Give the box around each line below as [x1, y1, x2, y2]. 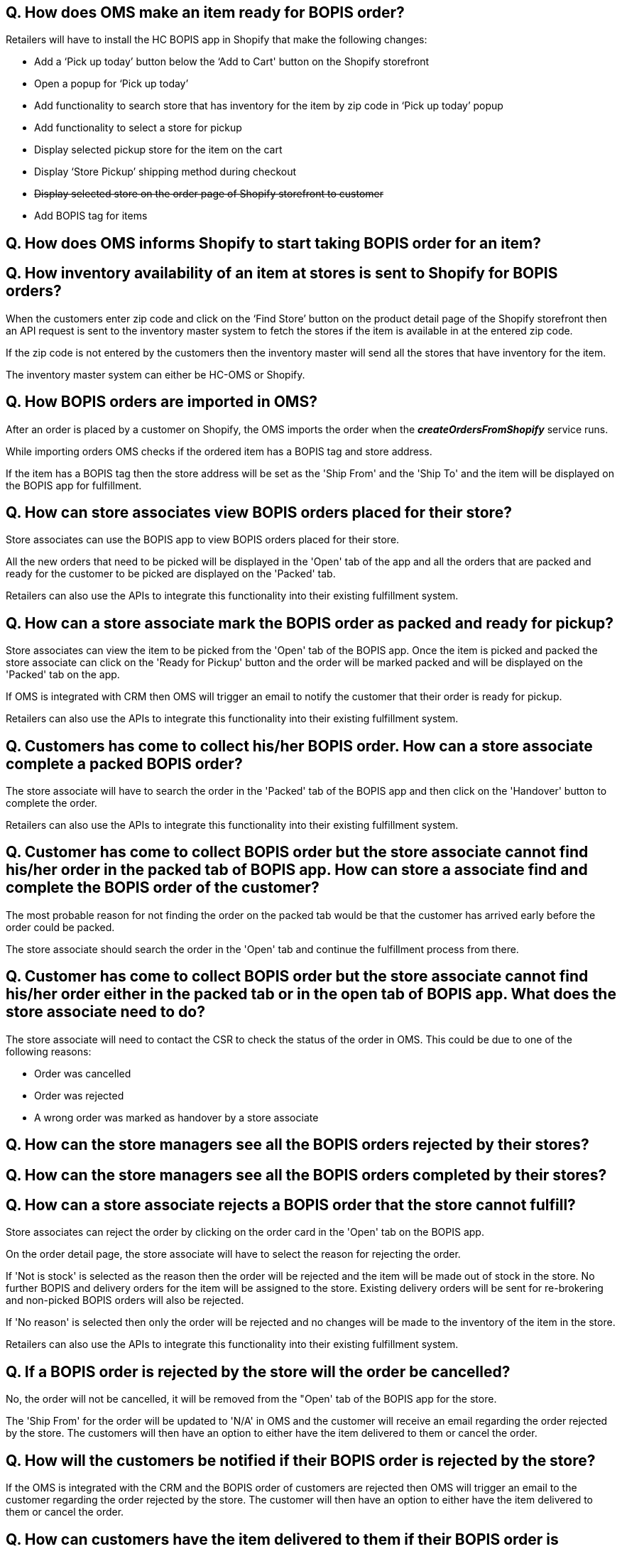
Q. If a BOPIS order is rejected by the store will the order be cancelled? [6, 1362, 511, 1381]
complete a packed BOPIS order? [6, 754, 243, 773]
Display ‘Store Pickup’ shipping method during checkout [34, 165, 297, 178]
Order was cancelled [34, 1067, 131, 1080]
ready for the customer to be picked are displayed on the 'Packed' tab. [6, 567, 336, 580]
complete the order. [6, 797, 97, 810]
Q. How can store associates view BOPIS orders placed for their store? [6, 503, 512, 521]
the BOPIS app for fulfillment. [6, 479, 142, 491]
